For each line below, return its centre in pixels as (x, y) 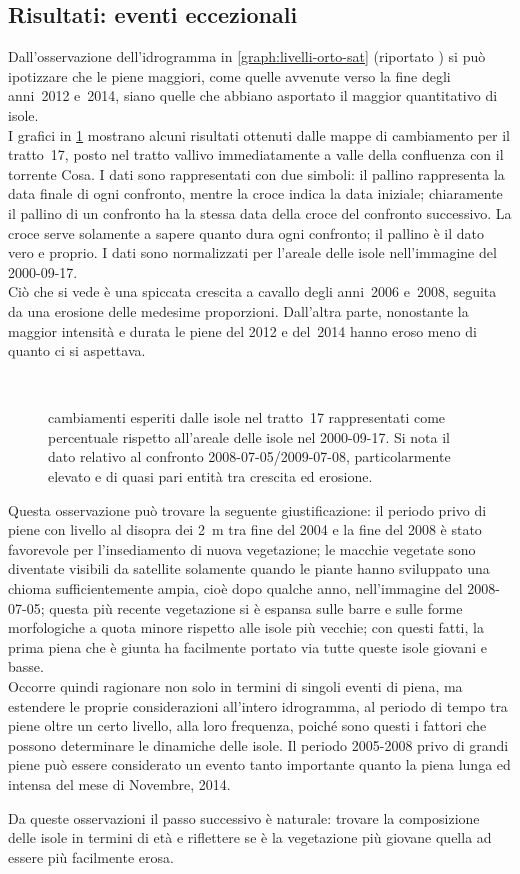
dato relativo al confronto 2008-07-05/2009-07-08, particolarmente (249, 456)
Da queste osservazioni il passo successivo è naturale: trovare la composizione (244, 817)
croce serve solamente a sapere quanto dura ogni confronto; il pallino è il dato (246, 232)
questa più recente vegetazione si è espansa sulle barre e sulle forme (256, 607)
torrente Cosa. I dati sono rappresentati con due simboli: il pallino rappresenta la (256, 173)
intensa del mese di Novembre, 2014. (119, 783)
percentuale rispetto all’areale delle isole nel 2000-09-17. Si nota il (249, 436)
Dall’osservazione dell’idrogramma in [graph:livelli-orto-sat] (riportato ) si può (247, 56)
